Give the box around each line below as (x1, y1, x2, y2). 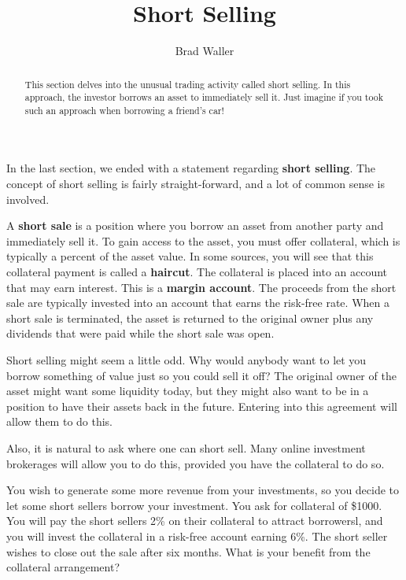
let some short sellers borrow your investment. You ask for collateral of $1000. (6, 497, 382, 513)
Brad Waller (175, 42, 234, 59)
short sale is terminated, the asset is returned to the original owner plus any (6, 309, 374, 326)
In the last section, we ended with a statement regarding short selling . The (6, 160, 376, 176)
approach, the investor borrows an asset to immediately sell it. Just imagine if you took (24, 91, 383, 104)
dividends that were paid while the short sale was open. (6, 325, 275, 342)
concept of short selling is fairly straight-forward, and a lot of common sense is (6, 175, 385, 192)
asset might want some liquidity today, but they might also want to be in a (6, 382, 369, 399)
